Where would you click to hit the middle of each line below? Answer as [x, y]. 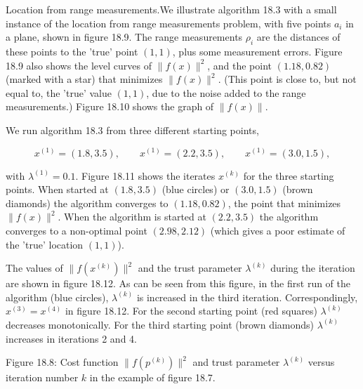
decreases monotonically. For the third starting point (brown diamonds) [160, 324]
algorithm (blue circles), [57, 297]
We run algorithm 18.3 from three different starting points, [132, 130]
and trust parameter [236, 362]
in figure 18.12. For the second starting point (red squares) [191, 311]
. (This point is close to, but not [287, 79]
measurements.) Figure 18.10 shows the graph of [110, 106]
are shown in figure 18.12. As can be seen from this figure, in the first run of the [178, 283]
